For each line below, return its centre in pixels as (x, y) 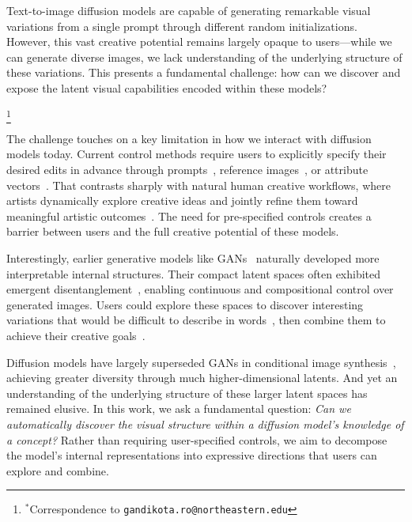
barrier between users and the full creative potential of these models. (173, 231)
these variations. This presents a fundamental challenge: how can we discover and (204, 72)
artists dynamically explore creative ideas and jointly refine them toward (182, 200)
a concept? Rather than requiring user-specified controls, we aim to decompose (197, 439)
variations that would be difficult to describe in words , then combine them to (196, 320)
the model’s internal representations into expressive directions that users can (192, 455)
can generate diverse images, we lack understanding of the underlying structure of (204, 57)
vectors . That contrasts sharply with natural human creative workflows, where (198, 185)
